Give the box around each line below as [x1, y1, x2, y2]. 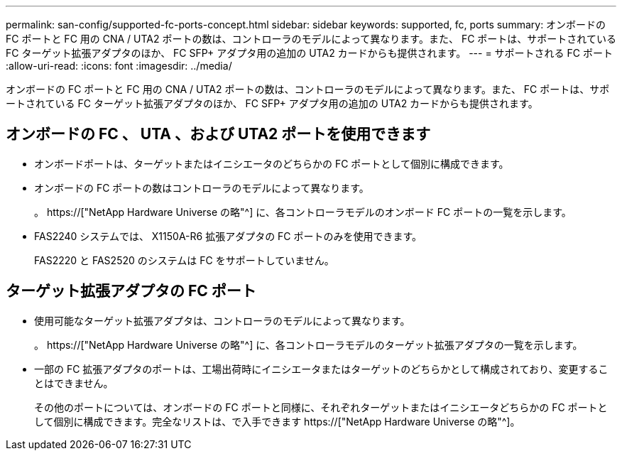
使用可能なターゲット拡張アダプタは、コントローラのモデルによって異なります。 [34, 314, 410, 327]
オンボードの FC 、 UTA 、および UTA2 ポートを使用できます [6, 125, 431, 143]
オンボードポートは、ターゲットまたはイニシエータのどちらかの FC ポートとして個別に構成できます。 [34, 157, 509, 170]
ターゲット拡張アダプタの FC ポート [6, 282, 256, 300]
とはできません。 [34, 376, 114, 389]
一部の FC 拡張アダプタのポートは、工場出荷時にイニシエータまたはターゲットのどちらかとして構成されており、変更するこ [34, 362, 609, 375]
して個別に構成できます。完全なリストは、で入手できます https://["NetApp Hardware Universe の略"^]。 [34, 415, 520, 428]
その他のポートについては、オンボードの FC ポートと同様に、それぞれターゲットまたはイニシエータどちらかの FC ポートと [34, 401, 608, 413]
